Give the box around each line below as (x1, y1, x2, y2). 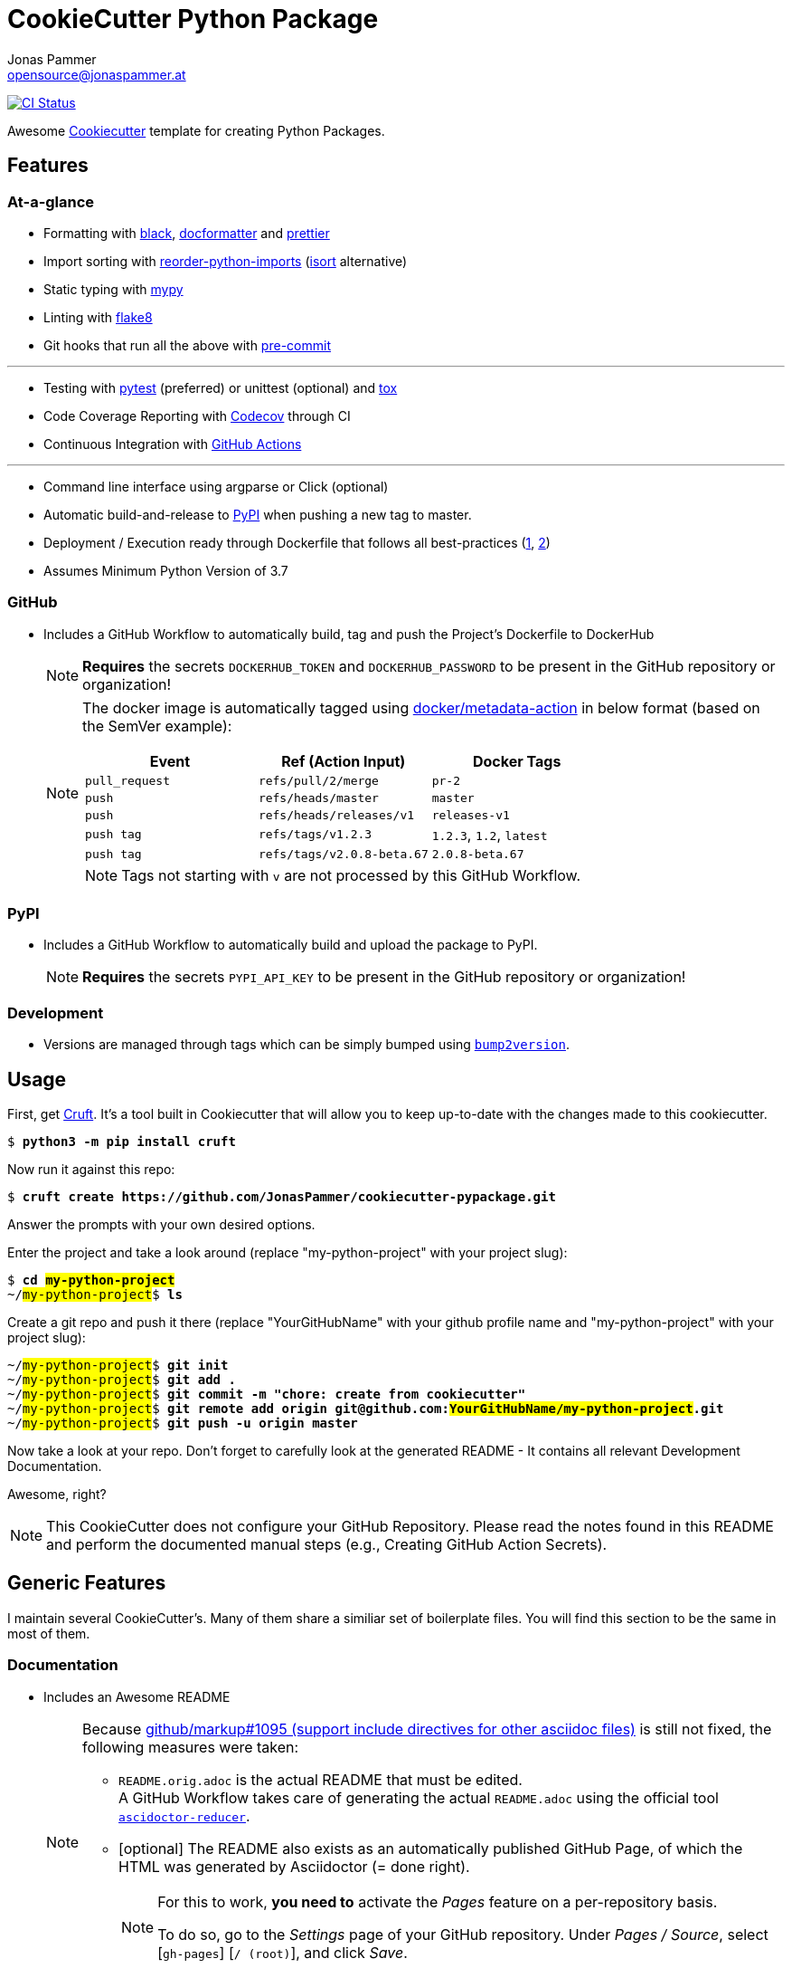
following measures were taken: (82, 1737, 299, 1756)
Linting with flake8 (43, 309, 153, 325)
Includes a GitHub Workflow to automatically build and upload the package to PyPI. (43, 937, 538, 953)
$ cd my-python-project (7, 1273, 175, 1288)
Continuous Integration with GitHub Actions (43, 435, 302, 452)
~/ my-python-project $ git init (7, 1358, 229, 1373)
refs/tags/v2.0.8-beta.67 (258, 846, 429, 861)
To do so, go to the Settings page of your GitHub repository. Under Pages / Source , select (157, 1925, 768, 1944)
